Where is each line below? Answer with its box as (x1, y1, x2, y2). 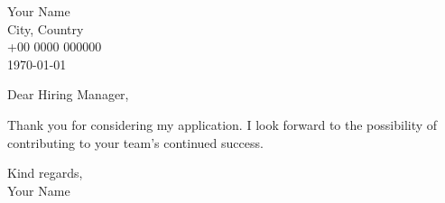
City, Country (7, 19, 84, 38)
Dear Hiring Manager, (7, 85, 129, 104)
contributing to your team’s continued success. (7, 133, 264, 152)
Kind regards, (7, 163, 83, 182)
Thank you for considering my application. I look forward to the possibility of (7, 115, 438, 134)
